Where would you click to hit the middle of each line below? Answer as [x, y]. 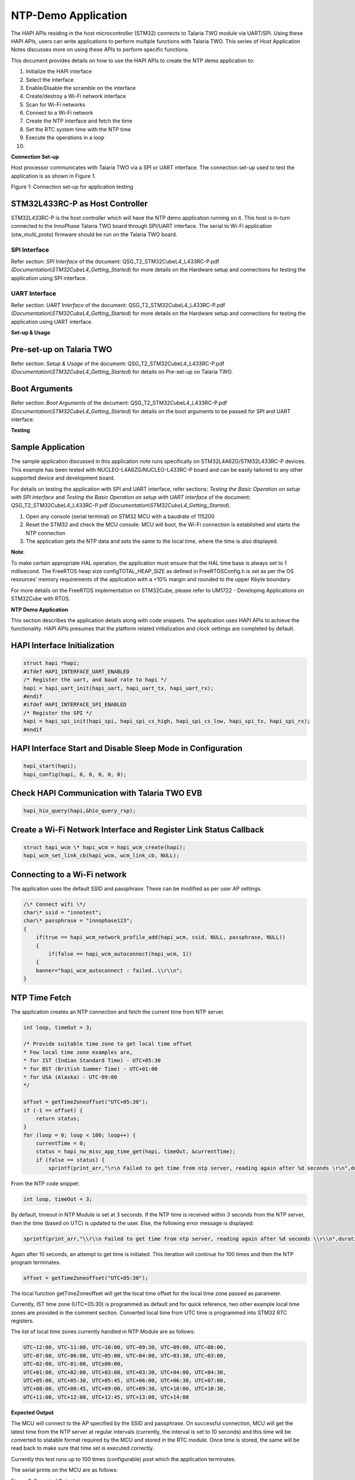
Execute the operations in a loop [65, 138]
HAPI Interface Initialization [63, 646]
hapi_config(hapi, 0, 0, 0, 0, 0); [75, 774]
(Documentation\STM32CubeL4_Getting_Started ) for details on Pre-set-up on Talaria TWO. [122, 372]
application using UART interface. [52, 321]
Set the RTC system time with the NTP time [78, 129]
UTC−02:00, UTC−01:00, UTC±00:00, [73, 1364]
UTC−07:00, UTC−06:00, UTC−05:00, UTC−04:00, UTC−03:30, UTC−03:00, [125, 1355]
